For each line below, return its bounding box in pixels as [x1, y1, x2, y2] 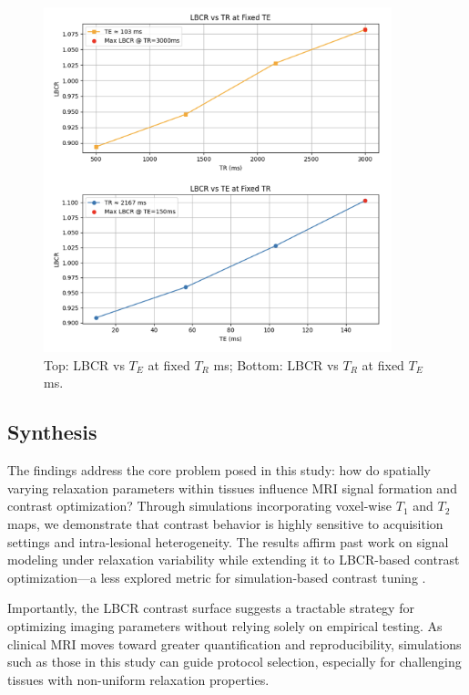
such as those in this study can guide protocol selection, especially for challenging [7, 652, 462, 671]
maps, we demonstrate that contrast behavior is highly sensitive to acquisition [7, 514, 444, 533]
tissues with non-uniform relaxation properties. [7, 669, 270, 689]
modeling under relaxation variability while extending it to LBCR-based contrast [7, 550, 460, 569]
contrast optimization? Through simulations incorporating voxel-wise [7, 496, 393, 515]
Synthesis [7, 418, 97, 446]
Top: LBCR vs [44, 355, 125, 374]
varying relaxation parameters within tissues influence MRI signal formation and [7, 478, 457, 497]
